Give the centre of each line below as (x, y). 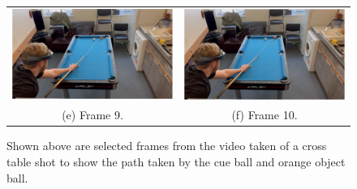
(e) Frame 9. (92, 115)
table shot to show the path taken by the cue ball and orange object (176, 162)
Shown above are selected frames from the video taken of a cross (167, 146)
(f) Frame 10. (265, 115)
